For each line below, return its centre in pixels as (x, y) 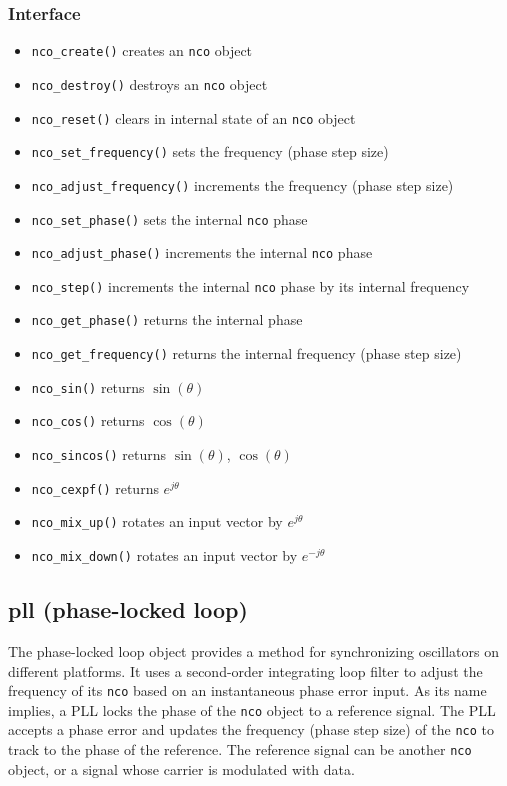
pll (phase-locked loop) (128, 609)
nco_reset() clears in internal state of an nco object (193, 117)
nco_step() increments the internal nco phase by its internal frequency (250, 285)
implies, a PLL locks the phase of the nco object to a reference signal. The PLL (252, 709)
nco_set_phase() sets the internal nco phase (169, 218)
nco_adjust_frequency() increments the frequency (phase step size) (242, 184)
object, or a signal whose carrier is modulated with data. (181, 768)
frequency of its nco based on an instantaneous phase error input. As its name (247, 690)
